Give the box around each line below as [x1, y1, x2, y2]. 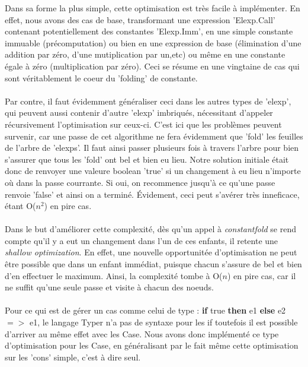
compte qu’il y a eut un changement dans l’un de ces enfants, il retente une [5, 234, 278, 246]
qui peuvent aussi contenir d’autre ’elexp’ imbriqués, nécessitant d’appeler [5, 106, 273, 119]
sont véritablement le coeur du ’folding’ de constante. [5, 71, 198, 84]
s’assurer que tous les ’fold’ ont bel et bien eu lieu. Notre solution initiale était [5, 153, 289, 165]
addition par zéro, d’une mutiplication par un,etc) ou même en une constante [5, 48, 285, 61]
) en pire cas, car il [227, 269, 296, 281]
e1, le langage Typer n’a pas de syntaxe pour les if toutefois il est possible [29, 316, 298, 328]
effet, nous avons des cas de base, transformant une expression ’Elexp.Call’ [5, 13, 275, 26]
